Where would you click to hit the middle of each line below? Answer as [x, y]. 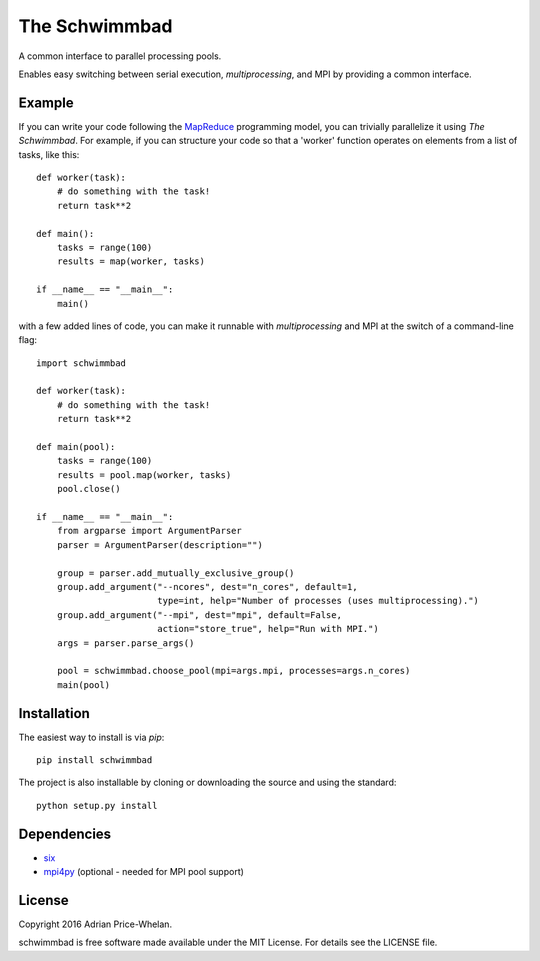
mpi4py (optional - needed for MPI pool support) [144, 872]
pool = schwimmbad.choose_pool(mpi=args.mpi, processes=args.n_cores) [233, 671]
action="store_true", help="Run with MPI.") [267, 629]
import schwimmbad [81, 363]
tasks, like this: [49, 154]
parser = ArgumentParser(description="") [160, 544]
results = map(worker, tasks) [130, 261]
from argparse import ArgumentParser [149, 531]
